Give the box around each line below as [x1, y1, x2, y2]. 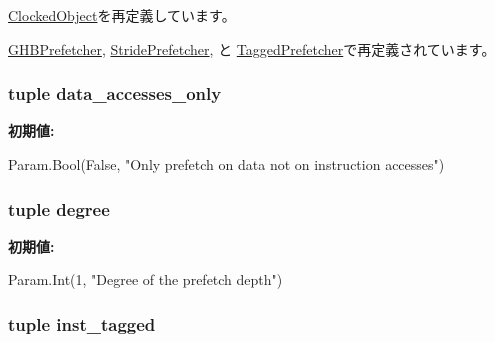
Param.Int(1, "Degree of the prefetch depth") [8, 269, 283, 290]
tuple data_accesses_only [8, 81, 222, 106]
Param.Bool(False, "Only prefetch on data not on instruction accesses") [8, 154, 445, 174]
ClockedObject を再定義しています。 [8, 5, 236, 25]
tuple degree [8, 196, 110, 221]
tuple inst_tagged [8, 311, 156, 336]
